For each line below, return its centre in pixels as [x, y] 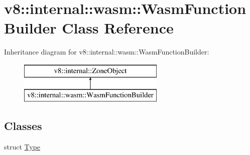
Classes [23, 126]
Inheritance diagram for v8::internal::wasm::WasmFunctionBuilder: [107, 52]
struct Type [22, 147]
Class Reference [118, 28]
